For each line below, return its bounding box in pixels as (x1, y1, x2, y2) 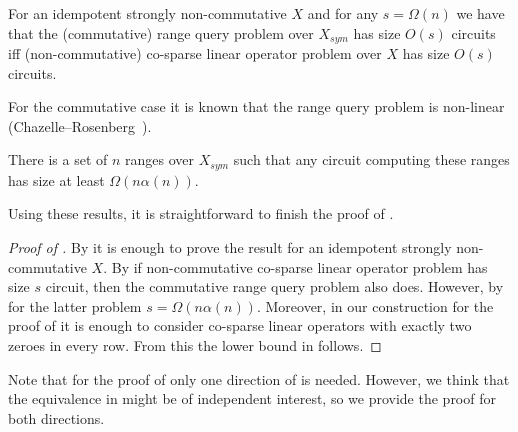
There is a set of (8, 149, 108, 170)
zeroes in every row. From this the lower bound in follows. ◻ (8, 335, 382, 356)
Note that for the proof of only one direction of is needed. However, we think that (8, 368, 510, 389)
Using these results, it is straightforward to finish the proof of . (8, 203, 394, 224)
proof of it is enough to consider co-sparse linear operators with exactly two (8, 315, 472, 336)
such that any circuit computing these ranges (233, 149, 510, 170)
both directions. (8, 407, 105, 428)
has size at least (8, 169, 105, 190)
